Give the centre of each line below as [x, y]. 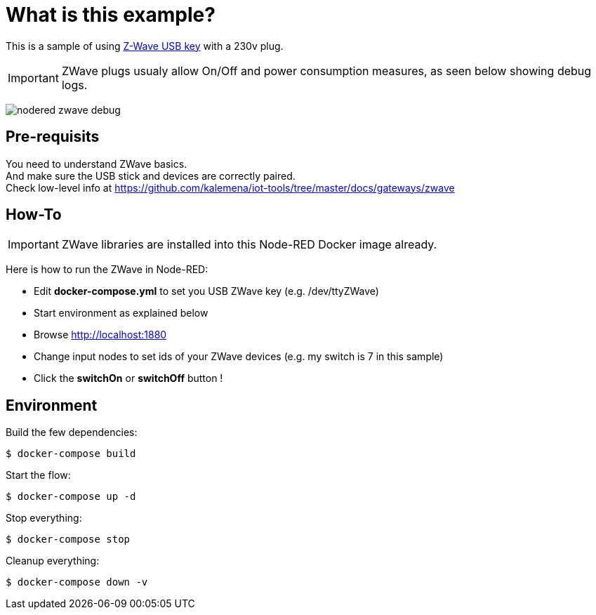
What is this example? [111, 15]
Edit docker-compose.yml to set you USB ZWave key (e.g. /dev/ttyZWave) [206, 291]
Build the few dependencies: [72, 432]
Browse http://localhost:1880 [100, 335]
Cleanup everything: [53, 561]
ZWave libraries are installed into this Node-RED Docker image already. [249, 245]
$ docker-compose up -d [71, 497]
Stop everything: [44, 518]
